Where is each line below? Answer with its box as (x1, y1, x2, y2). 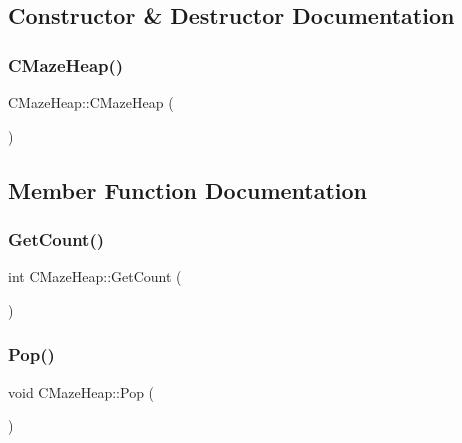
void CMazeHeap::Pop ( (8, 381, 155, 402)
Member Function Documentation (8, 174, 368, 205)
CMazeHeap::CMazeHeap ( (8, 92, 174, 112)
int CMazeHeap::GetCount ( (8, 266, 182, 287)
